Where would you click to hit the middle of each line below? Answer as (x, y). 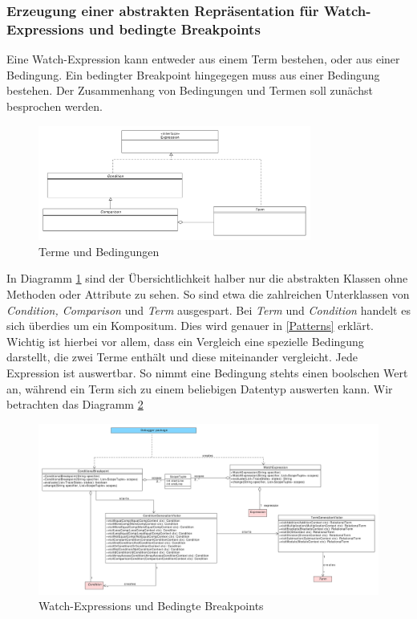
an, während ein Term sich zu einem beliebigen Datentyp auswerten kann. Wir (200, 388)
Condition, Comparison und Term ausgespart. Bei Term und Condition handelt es (208, 309)
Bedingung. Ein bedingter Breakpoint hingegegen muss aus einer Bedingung (193, 74)
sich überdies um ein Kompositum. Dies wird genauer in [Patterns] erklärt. (190, 326)
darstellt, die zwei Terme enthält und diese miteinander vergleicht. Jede (182, 357)
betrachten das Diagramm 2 (75, 404)
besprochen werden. (55, 106)
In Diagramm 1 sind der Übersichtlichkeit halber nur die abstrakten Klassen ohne (207, 278)
